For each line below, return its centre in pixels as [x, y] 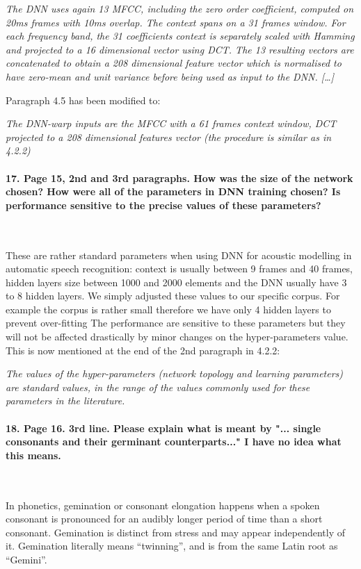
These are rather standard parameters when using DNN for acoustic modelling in [179, 255]
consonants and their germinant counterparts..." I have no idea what [174, 442]
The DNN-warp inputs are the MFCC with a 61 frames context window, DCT [171, 123]
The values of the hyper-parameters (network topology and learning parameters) [175, 373]
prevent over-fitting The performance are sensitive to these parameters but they [176, 323]
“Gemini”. [26, 559]
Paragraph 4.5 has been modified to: [83, 100]
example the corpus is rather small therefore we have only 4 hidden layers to [168, 309]
